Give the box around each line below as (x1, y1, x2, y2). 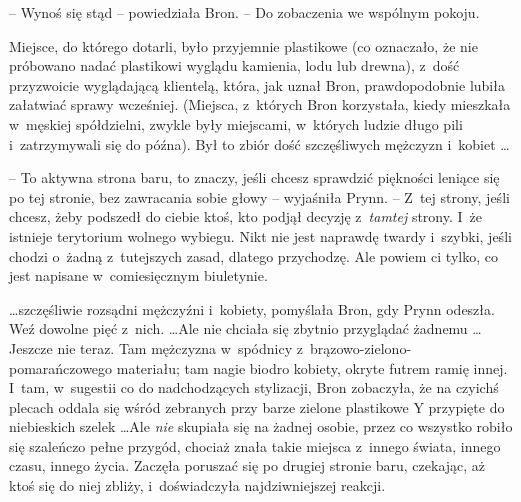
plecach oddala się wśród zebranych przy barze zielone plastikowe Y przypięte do (9, 396, 505, 417)
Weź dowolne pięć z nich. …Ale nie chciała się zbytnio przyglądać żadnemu (9, 318, 468, 339)
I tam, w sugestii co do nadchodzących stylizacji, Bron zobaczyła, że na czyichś (9, 377, 499, 398)
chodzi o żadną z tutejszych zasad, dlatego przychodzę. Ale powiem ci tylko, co (9, 245, 498, 266)
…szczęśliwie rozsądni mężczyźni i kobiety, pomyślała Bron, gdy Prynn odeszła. (9, 298, 495, 319)
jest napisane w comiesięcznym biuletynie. (9, 265, 268, 286)
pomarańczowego (9, 357, 113, 378)
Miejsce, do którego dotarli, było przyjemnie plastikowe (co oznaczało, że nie (9, 35, 478, 56)
